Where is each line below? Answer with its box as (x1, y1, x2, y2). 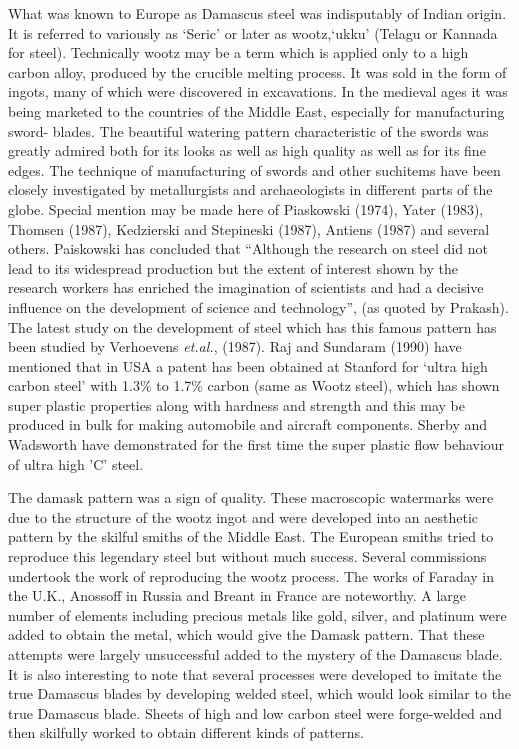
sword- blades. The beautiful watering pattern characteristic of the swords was (8, 120, 489, 141)
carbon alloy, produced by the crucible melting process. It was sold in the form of (8, 61, 507, 82)
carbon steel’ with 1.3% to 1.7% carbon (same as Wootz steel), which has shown (8, 375, 500, 396)
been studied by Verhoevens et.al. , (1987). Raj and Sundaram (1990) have (8, 336, 462, 357)
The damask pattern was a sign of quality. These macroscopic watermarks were (8, 487, 494, 508)
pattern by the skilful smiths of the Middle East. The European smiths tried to (8, 526, 494, 547)
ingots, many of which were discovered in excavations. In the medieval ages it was (8, 81, 508, 102)
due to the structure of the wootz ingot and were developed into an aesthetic (8, 506, 479, 527)
